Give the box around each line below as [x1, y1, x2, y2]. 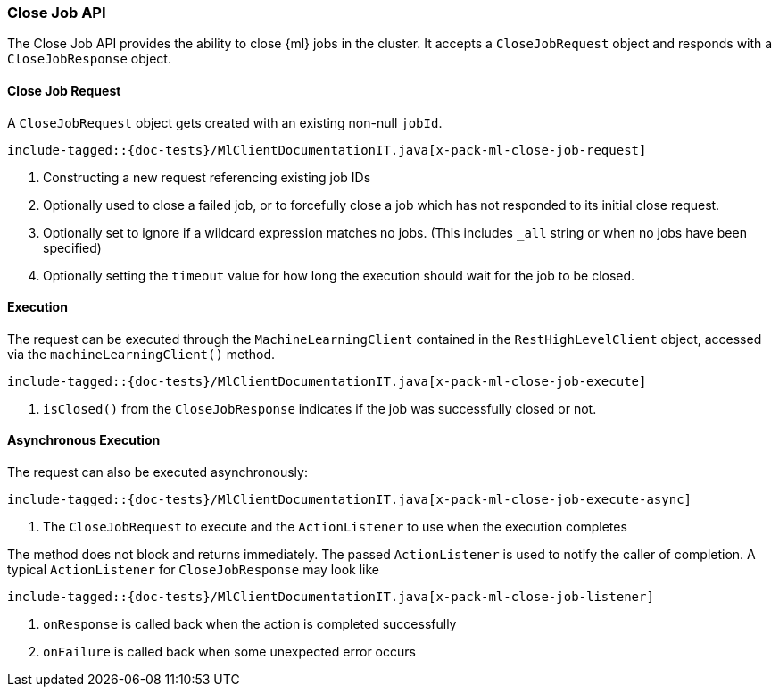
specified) [43, 239, 102, 255]
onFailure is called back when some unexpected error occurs [43, 644, 416, 660]
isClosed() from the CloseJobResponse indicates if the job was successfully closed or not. [43, 400, 597, 416]
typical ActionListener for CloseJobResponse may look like [7, 562, 379, 578]
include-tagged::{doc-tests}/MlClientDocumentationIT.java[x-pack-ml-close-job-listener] [7, 589, 654, 605]
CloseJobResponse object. [7, 51, 171, 67]
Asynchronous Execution [7, 432, 161, 448]
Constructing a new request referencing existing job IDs [43, 169, 371, 185]
